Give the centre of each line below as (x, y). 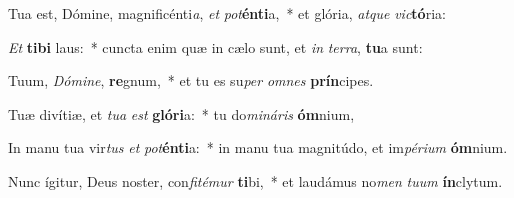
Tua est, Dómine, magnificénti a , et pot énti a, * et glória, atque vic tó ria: (227, 13)
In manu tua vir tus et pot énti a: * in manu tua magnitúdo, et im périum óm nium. (258, 147)
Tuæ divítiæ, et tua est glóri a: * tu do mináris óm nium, (181, 113)
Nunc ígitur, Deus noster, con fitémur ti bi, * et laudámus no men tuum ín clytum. (255, 180)
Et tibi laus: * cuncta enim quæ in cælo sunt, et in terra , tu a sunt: (215, 46)
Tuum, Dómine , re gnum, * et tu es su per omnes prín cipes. (191, 80)
